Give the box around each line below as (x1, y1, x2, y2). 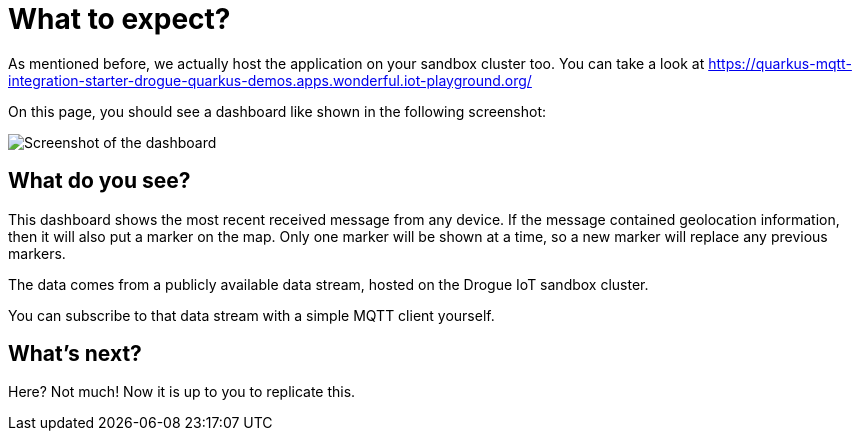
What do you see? (8, 168, 191, 194)
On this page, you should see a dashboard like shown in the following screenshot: (8, 102, 547, 120)
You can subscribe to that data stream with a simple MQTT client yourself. (8, 306, 495, 324)
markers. (8, 244, 66, 262)
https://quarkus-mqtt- (708, 54, 852, 72)
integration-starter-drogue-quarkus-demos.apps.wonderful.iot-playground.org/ (8, 71, 532, 89)
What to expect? (8, 2, 231, 36)
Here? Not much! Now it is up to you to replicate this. (8, 383, 356, 401)
